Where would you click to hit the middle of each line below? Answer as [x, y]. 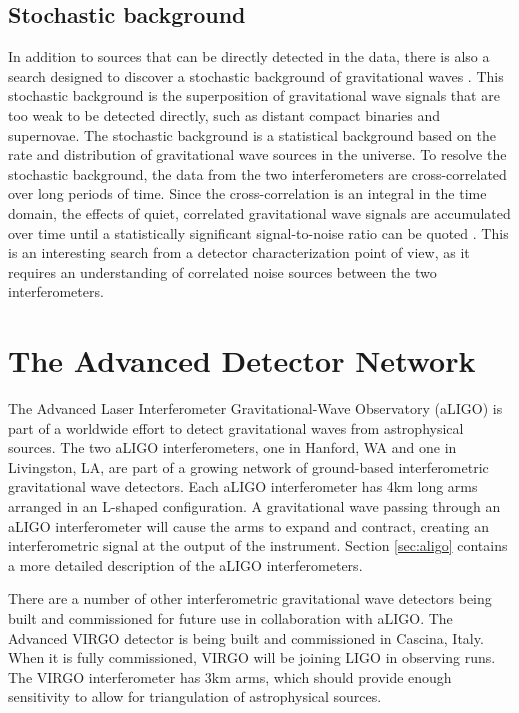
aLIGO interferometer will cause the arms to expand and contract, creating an [248, 525]
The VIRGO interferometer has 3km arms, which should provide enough [230, 676]
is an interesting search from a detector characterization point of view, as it [239, 252]
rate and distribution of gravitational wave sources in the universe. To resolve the [257, 154]
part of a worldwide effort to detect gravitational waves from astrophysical [236, 427]
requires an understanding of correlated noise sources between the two [222, 271]
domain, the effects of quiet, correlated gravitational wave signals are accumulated [259, 212]
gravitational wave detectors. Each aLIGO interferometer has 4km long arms [243, 486]
